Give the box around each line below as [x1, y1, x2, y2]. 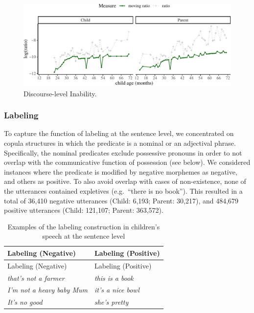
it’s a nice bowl [94, 285, 139, 295]
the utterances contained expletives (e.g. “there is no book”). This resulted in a [4, 185, 243, 196]
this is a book [94, 272, 134, 283]
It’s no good [7, 297, 43, 307]
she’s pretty [94, 297, 129, 307]
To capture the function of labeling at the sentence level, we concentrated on [4, 128, 234, 138]
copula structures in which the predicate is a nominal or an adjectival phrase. [4, 137, 236, 148]
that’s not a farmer [7, 272, 65, 283]
